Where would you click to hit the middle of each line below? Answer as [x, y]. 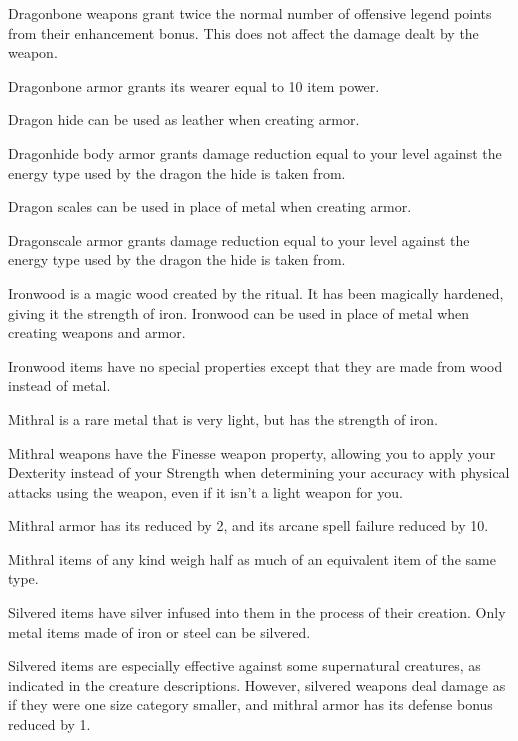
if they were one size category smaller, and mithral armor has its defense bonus [250, 704]
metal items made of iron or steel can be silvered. [159, 631]
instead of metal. [59, 385]
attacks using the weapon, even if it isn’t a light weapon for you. [205, 491]
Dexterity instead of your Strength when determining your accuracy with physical [259, 472]
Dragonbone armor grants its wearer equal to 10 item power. [194, 85]
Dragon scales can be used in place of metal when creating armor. [210, 206]
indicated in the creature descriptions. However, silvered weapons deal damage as [257, 684]
